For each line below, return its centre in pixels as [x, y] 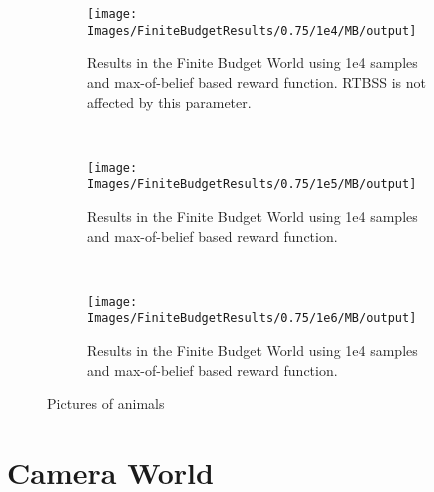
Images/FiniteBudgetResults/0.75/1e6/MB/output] [252, 318]
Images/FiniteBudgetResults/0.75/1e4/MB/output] [252, 30]
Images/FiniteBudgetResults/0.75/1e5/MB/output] [252, 184]
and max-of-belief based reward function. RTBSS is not [256, 81]
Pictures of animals [106, 403]
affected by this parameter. [169, 101]
